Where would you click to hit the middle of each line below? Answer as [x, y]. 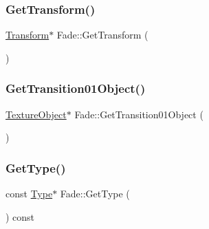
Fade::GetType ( [95, 194]
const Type [29, 194]
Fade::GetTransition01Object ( [139, 114]
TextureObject [36, 114]
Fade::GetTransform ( [102, 35]
